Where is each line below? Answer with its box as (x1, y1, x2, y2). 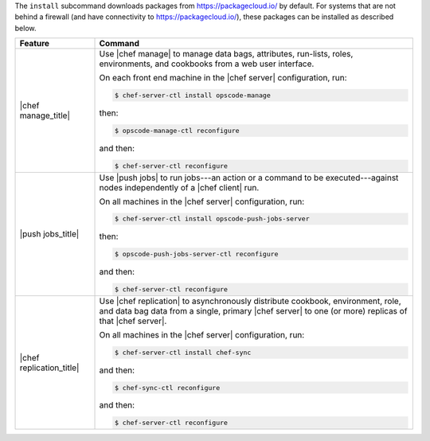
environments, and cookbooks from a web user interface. (99, 58, 315, 69)
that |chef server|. (99, 315, 167, 326)
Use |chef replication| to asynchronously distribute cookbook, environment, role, (99, 295, 401, 306)
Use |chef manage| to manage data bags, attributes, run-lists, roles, (99, 49, 354, 60)
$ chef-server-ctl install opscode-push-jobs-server (114, 215, 310, 223)
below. (14, 23, 37, 33)
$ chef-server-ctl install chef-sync (114, 348, 252, 357)
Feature (19, 38, 50, 49)
